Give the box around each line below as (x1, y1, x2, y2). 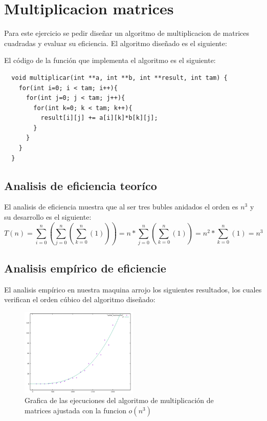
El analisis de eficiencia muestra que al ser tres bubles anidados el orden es (4, 201, 238, 212)
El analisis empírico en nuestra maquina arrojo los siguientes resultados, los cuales (4, 284, 262, 294)
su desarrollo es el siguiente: (4, 212, 92, 222)
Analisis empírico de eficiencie (4, 260, 166, 276)
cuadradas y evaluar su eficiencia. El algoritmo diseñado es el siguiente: (4, 37, 227, 48)
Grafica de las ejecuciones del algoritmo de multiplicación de (25, 395, 214, 406)
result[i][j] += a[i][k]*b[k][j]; (40, 114, 158, 122)
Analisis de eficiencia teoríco (4, 177, 157, 193)
